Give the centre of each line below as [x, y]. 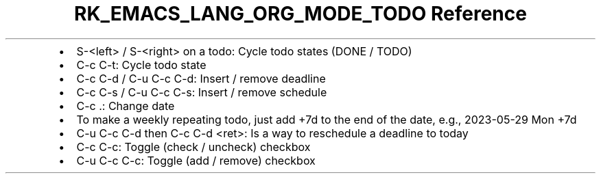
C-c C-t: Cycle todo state [141, 65]
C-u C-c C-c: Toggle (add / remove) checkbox [196, 160]
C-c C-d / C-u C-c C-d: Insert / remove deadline [201, 78]
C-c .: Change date [126, 106]
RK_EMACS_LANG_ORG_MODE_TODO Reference [300, 14]
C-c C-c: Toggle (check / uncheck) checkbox [193, 147]
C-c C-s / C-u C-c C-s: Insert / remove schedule [202, 92]
